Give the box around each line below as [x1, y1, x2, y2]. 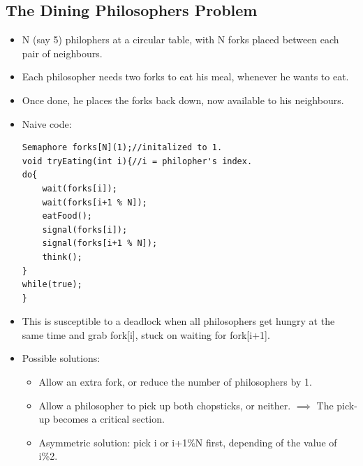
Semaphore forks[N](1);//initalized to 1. [22, 143, 223, 153]
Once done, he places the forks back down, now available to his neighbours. [22, 92, 344, 107]
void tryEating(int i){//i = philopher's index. [22, 156, 253, 166]
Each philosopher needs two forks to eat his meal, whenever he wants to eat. [22, 69, 349, 84]
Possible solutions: [22, 351, 101, 365]
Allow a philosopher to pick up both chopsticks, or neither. [38, 398, 291, 412]
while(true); [22, 279, 82, 290]
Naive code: [22, 116, 72, 131]
